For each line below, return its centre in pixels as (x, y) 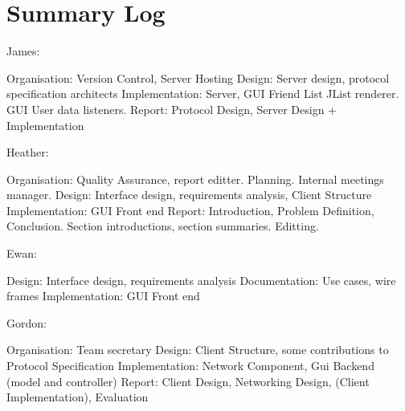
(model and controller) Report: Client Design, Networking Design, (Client (188, 381)
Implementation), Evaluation (78, 397)
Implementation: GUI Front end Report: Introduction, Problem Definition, (190, 210)
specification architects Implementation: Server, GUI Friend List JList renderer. (203, 94)
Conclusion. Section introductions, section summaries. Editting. (163, 226)
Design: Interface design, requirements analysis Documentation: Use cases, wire (201, 280)
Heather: (28, 152)
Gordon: (27, 322)
